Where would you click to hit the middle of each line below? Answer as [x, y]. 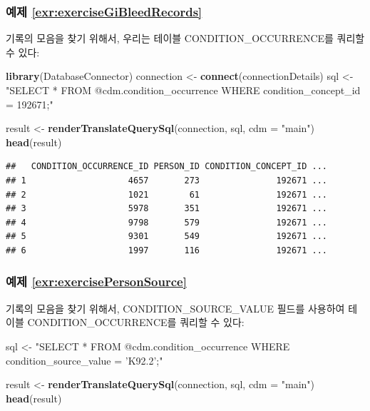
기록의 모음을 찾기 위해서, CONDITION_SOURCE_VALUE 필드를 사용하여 [175, 308]
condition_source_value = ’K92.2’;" [84, 360]
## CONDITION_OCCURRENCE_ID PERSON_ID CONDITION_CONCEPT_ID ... [167, 167]
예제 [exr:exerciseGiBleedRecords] [104, 11]
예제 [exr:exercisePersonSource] [96, 281]
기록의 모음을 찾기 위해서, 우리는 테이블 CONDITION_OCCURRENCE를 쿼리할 [185, 38]
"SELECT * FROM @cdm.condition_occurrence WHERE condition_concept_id [183, 90]
